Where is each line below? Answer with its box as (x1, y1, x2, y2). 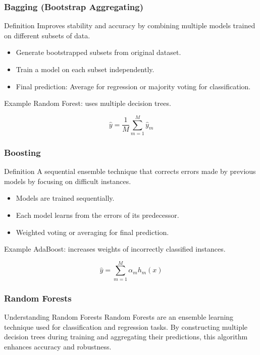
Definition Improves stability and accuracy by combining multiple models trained (4, 20, 255, 31)
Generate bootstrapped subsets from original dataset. (16, 47, 181, 57)
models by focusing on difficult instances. (4, 175, 131, 186)
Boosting (4, 146, 41, 158)
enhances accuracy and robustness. (4, 341, 112, 351)
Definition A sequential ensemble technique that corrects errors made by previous (4, 166, 256, 176)
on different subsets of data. (4, 30, 90, 40)
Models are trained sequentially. (16, 193, 115, 203)
